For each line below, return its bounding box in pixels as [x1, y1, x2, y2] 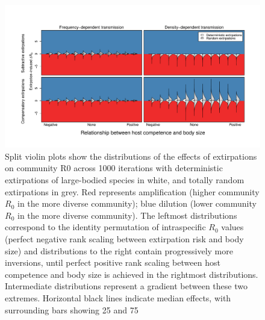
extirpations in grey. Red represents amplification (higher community [5, 185, 260, 198]
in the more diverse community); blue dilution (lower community [17, 197, 257, 210]
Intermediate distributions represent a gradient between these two [5, 280, 248, 292]
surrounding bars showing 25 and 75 [5, 303, 139, 316]
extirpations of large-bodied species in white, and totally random [5, 174, 245, 186]
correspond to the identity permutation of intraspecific [5, 221, 206, 233]
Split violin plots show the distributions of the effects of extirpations [5, 149, 257, 162]
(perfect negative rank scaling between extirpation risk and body [5, 233, 244, 245]
